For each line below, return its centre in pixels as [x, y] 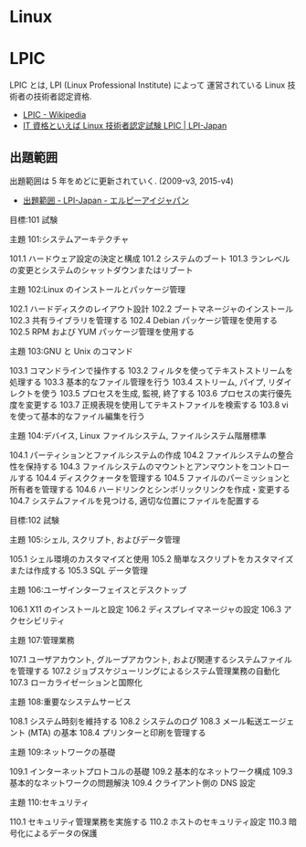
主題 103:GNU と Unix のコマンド [72, 351]
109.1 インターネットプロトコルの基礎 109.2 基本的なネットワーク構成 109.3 [151, 771]
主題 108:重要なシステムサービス [70, 702]
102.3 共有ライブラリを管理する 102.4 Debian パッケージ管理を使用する [144, 320]
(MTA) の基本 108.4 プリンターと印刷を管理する [117, 732]
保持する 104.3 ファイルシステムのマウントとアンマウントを [137, 466]
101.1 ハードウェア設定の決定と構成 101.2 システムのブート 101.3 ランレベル [150, 259]
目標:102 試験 [35, 520]
